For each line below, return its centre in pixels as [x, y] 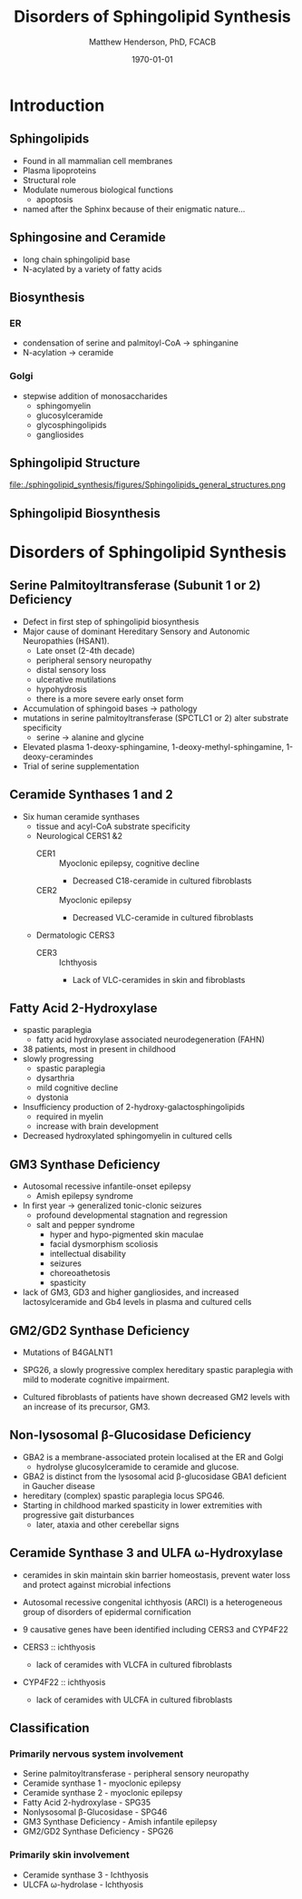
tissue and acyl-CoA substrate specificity [113, 826]
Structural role [49, 180]
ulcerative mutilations [76, 679]
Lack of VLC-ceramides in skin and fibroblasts [159, 979]
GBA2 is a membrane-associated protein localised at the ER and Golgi [153, 1456]
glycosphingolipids [71, 424]
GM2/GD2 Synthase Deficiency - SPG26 [98, 1831]
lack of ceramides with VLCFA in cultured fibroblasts [134, 1664]
